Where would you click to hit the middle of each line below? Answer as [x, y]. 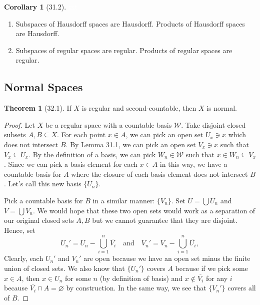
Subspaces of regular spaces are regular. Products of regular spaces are [124, 50]
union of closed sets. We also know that [64, 268]
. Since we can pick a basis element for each [71, 164]
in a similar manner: [124, 200]
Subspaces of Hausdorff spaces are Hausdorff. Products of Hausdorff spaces [130, 23]
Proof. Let [19, 124]
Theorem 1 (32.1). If [38, 108]
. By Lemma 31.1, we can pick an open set [131, 144]
